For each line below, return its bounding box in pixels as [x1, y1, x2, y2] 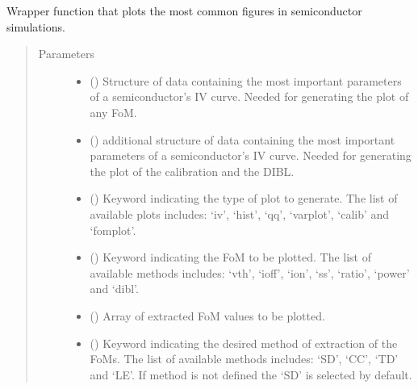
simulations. [6, 18, 65, 35]
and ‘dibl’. [90, 280, 139, 297]
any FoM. [90, 103, 137, 120]
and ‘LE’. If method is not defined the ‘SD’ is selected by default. [90, 366, 412, 383]
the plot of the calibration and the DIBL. [90, 162, 295, 179]
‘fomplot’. [90, 221, 136, 238]
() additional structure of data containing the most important [90, 131, 395, 148]
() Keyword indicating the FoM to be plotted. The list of [90, 249, 371, 266]
